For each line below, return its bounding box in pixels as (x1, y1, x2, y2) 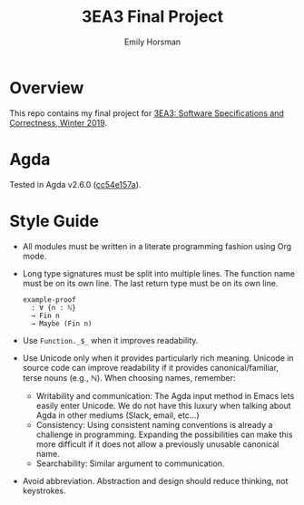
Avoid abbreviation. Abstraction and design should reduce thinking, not (22, 475, 289, 486)
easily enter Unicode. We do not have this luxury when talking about (35, 400, 292, 411)
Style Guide (9, 210, 100, 231)
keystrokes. (22, 485, 66, 496)
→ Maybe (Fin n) (31, 319, 93, 328)
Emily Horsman (123, 36, 181, 47)
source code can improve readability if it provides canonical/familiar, (22, 362, 279, 373)
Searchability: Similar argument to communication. (35, 458, 225, 469)
